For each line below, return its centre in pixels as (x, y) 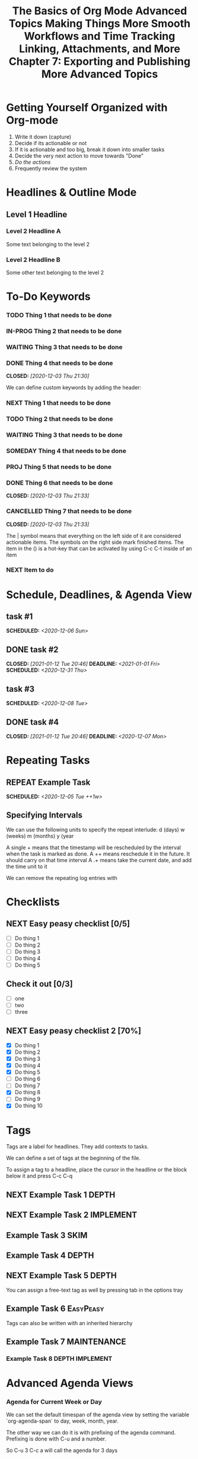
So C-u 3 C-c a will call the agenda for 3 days (62, 1451)
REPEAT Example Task (48, 782)
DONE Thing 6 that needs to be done (60, 483)
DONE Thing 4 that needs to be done (60, 363)
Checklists (33, 902)
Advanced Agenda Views (70, 1383)
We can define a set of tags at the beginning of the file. (74, 1158)
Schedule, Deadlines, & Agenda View (99, 595)
